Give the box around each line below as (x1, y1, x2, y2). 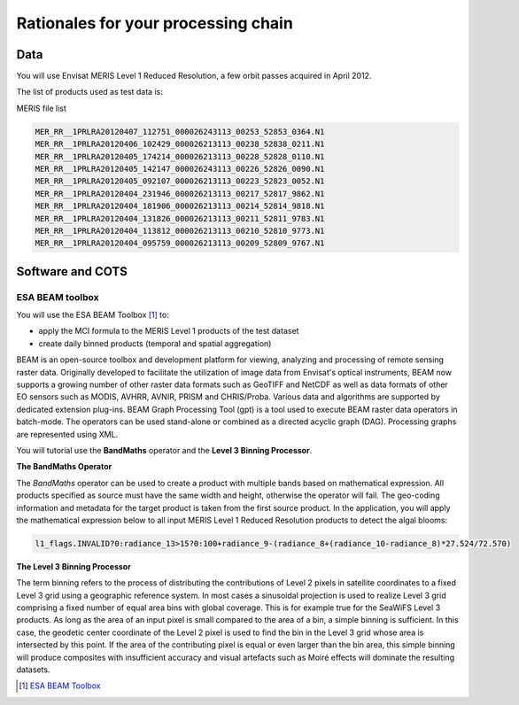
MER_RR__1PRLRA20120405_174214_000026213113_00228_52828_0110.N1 (35, 151, 325, 161)
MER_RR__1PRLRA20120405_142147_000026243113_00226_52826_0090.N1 (35, 164, 325, 174)
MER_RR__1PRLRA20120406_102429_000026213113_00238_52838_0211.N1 (35, 139, 325, 150)
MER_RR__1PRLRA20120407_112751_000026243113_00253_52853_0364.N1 (35, 127, 325, 136)
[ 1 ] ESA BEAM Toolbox (19, 680, 101, 691)
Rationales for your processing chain (16, 13, 294, 33)
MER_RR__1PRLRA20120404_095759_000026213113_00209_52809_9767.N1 (35, 238, 325, 248)
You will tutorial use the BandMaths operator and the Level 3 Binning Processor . (16, 445, 313, 455)
